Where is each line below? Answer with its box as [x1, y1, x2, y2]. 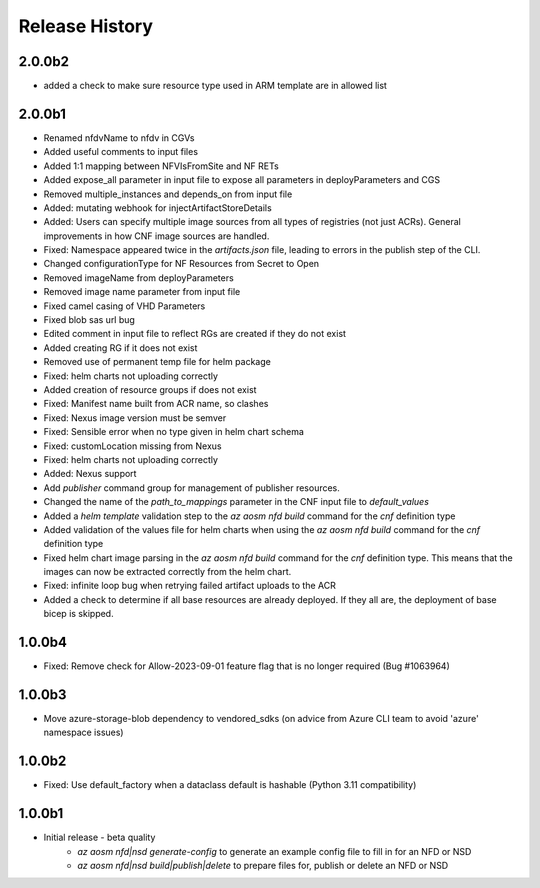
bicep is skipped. [43, 608, 114, 620]
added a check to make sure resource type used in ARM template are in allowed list [43, 80, 387, 92]
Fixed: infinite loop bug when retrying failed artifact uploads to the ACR [43, 580, 337, 592]
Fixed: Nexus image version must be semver [43, 411, 227, 424]
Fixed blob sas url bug [43, 314, 135, 326]
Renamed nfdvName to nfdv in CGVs [43, 131, 195, 144]
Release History [18, 15, 154, 37]
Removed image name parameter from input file [43, 286, 241, 298]
